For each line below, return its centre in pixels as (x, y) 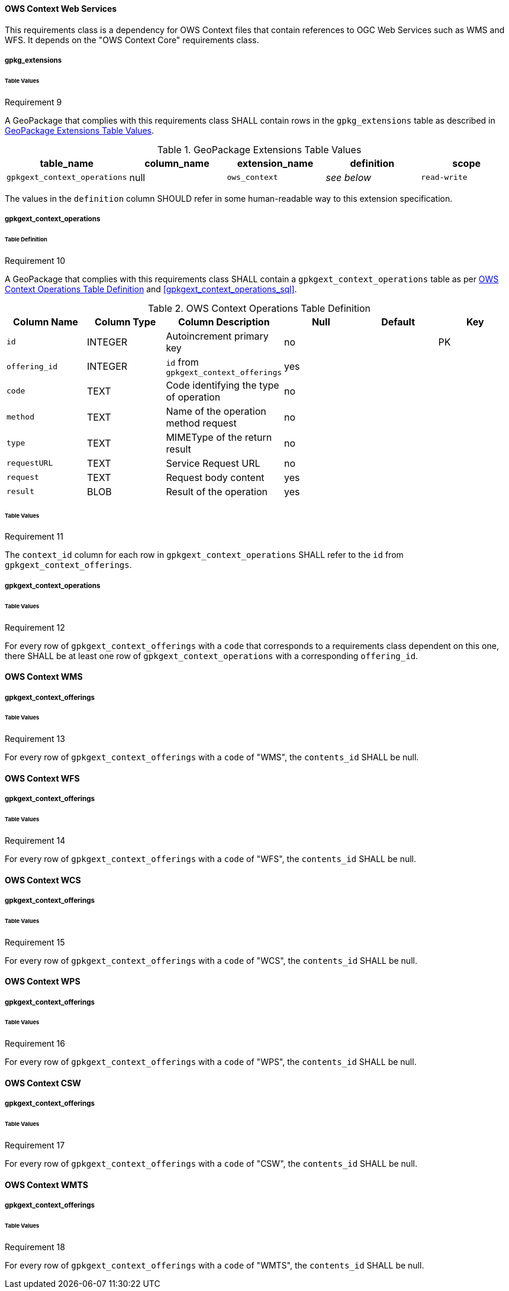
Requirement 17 (35, 1145)
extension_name (275, 163)
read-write (444, 177)
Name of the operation (216, 411)
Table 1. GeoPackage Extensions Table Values (259, 149)
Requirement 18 (35, 1247)
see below (349, 177)
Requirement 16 (35, 1044)
